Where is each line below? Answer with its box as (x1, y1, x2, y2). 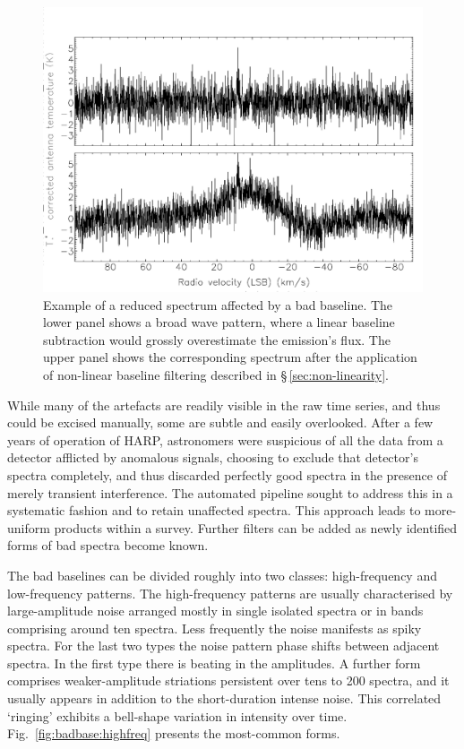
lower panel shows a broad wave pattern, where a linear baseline (43, 313, 395, 331)
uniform (7, 518, 50, 537)
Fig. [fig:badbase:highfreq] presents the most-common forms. (7, 724, 340, 743)
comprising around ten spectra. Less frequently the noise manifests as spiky (7, 618, 422, 637)
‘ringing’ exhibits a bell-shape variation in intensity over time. (7, 706, 348, 725)
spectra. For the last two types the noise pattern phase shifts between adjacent (7, 636, 440, 655)
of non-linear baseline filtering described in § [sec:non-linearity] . (43, 365, 390, 383)
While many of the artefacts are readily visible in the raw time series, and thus (7, 395, 441, 414)
